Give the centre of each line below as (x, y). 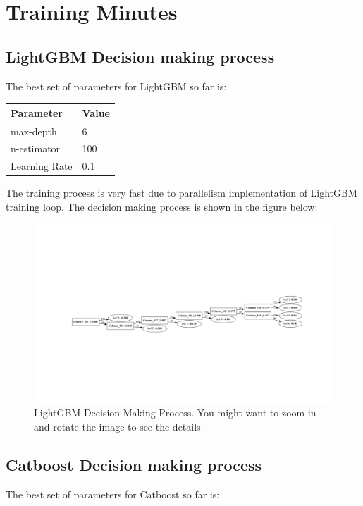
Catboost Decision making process (134, 464)
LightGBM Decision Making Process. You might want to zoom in (175, 413)
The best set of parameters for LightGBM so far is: (116, 86)
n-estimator (36, 148)
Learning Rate (42, 166)
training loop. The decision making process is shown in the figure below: (162, 206)
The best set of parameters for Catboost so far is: (113, 494)
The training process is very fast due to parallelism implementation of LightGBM (181, 193)
